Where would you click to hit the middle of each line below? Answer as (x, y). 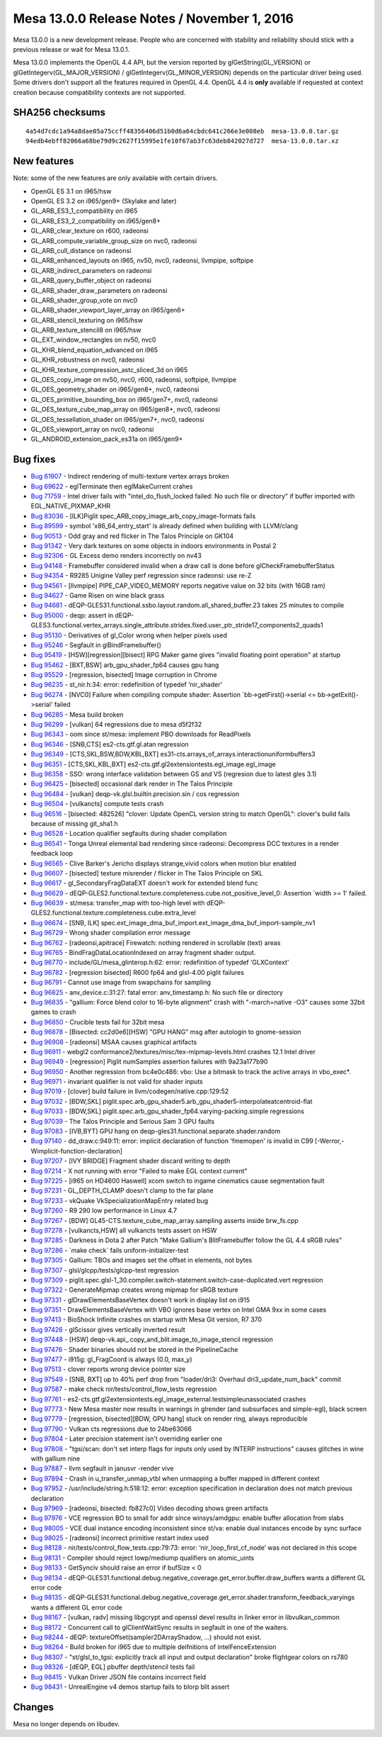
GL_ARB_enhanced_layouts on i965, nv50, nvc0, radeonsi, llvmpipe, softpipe (142, 261)
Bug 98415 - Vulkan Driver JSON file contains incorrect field (118, 1677)
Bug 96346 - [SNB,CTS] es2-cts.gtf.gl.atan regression (110, 744)
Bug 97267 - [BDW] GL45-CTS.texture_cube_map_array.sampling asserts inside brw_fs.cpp (164, 1220)
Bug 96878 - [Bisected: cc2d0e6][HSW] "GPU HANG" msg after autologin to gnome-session (166, 1032)
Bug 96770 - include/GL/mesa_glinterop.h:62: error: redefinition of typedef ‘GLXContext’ (160, 962)
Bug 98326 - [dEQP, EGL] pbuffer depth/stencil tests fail (113, 1667)
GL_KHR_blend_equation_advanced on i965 (94, 350)
